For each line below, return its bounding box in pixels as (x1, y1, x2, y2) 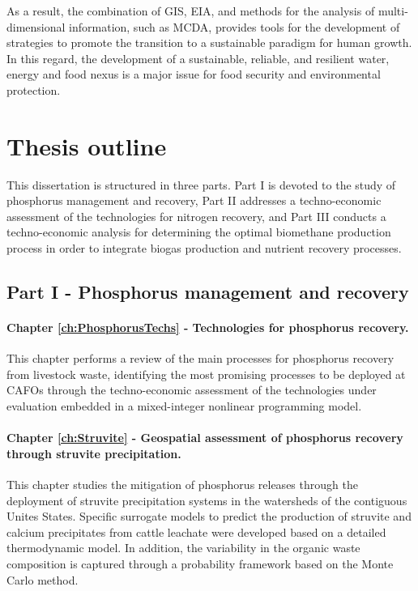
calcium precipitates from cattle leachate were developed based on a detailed (6, 523, 386, 540)
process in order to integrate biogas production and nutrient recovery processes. (6, 240, 402, 257)
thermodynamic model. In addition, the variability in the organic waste (6, 539, 360, 556)
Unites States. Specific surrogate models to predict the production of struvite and (6, 508, 412, 525)
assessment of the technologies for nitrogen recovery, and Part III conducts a (6, 207, 386, 224)
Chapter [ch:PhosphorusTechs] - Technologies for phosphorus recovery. (6, 319, 409, 336)
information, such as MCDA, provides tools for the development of (69, 18, 400, 35)
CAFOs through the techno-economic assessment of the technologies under (6, 381, 377, 398)
